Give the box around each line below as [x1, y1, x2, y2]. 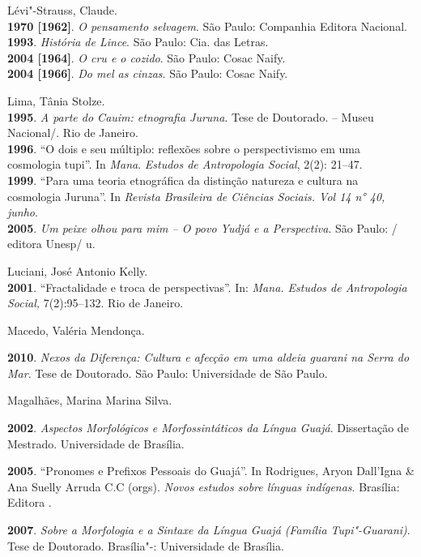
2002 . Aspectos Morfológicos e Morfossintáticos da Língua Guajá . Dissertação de [7, 419, 409, 436]
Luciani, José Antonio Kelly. [7, 262, 148, 279]
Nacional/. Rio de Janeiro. [7, 124, 138, 141]
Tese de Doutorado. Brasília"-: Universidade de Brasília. [7, 537, 284, 554]
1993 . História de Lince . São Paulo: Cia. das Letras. [7, 33, 269, 50]
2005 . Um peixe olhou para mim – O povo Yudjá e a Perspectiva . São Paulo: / [7, 219, 398, 236]
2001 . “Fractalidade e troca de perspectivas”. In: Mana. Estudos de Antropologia [7, 278, 407, 295]
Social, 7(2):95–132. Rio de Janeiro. [7, 294, 184, 311]
